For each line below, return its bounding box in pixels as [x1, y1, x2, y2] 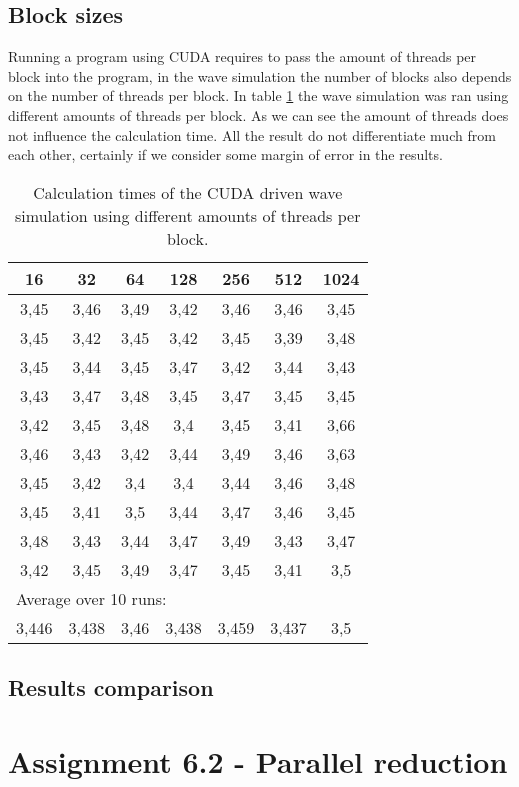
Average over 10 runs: [16, 586, 167, 610]
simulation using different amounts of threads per [15, 203, 361, 227]
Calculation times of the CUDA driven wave [33, 180, 343, 204]
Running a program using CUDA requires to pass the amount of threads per [8, 46, 477, 67]
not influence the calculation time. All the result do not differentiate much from [8, 124, 496, 145]
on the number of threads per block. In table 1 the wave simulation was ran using [8, 85, 509, 106]
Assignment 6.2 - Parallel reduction [8, 740, 508, 781]
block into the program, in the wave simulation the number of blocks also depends [8, 65, 512, 86]
